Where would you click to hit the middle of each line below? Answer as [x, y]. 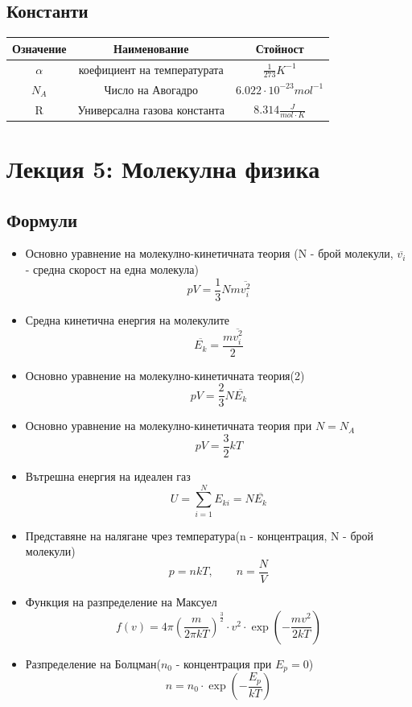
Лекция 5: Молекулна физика [163, 168]
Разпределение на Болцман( [93, 663]
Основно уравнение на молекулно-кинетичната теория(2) [165, 375]
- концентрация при [224, 663]
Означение [39, 48]
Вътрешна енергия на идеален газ [108, 476]
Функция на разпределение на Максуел [121, 601]
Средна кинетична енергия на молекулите [127, 319]
